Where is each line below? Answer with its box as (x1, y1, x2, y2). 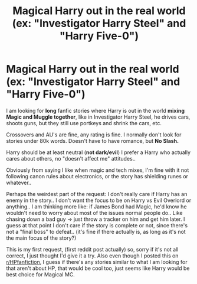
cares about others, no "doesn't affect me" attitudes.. (6, 155, 136, 162)
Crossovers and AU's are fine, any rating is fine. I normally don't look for (6, 131, 182, 138)
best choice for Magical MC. (6, 270, 75, 278)
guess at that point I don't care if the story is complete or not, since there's (6, 221, 188, 228)
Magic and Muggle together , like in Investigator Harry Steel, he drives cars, (6, 113, 191, 120)
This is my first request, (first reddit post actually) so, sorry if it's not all (6, 246, 179, 253)
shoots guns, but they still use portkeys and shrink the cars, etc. (6, 119, 162, 126)
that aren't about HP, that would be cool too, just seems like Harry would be (6, 265, 190, 272)
